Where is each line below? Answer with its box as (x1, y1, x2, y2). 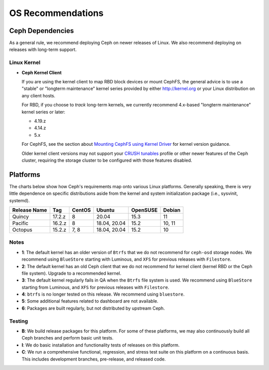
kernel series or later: (21, 109, 66, 115)
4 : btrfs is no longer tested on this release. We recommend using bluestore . (21, 291, 185, 297)
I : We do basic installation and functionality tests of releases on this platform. (21, 342, 180, 348)
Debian (163, 206, 181, 213)
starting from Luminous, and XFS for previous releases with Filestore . (21, 284, 169, 290)
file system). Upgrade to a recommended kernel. (21, 270, 122, 276)
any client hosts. (21, 92, 56, 98)
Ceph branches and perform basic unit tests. (21, 335, 114, 341)
